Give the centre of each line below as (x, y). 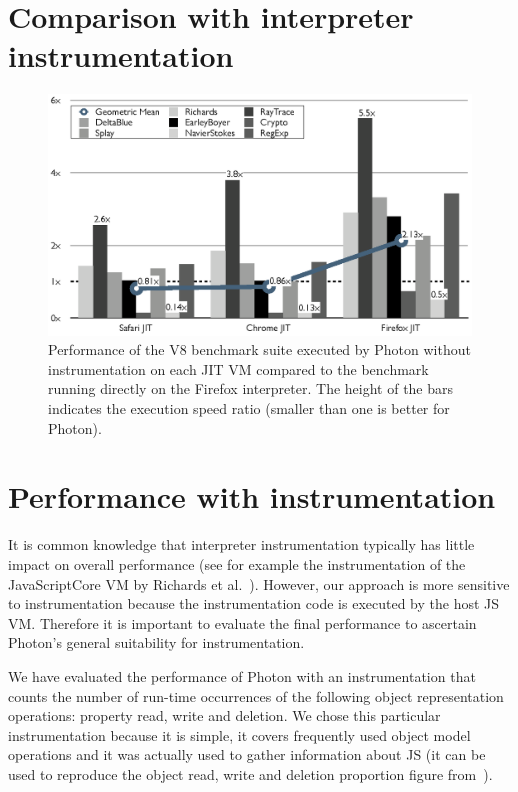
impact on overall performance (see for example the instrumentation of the (237, 563)
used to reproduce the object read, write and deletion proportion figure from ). (250, 773)
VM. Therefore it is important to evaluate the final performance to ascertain (242, 622)
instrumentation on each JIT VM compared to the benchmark (238, 368)
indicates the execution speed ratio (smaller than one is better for (249, 408)
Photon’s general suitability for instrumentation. (156, 642)
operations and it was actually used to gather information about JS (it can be (247, 754)
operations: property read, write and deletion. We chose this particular (224, 715)
